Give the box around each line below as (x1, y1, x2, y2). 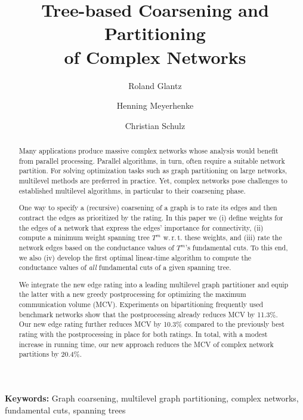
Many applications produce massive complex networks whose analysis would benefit (18, 146, 279, 156)
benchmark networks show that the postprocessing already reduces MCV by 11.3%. (18, 309, 278, 319)
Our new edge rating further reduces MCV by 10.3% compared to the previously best (18, 319, 285, 329)
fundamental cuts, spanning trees (5, 403, 126, 416)
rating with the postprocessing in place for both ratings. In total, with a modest (18, 329, 268, 339)
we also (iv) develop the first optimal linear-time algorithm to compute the (18, 252, 252, 262)
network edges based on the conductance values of (18, 242, 174, 252)
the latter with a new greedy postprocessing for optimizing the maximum (18, 289, 246, 299)
